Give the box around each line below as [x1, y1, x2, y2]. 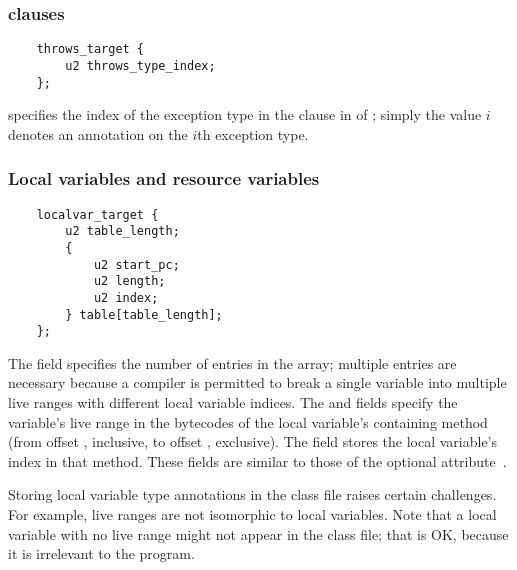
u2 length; [93, 274, 166, 289]
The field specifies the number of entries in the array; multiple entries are [8, 352, 457, 373]
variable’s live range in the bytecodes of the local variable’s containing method [8, 411, 488, 432]
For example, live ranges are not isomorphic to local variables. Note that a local [8, 504, 497, 524]
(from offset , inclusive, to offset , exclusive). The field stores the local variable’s [8, 431, 498, 452]
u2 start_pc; [93, 257, 180, 272]
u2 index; [93, 290, 159, 305]
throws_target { [36, 42, 145, 57]
